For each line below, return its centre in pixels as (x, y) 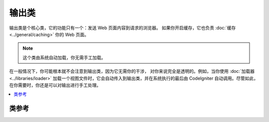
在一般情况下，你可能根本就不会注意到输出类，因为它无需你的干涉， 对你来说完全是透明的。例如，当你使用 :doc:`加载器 (132, 71)
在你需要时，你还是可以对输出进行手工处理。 (55, 85)
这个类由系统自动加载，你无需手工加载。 (64, 58)
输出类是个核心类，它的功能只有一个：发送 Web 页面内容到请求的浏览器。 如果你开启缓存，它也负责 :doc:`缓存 (123, 28)
